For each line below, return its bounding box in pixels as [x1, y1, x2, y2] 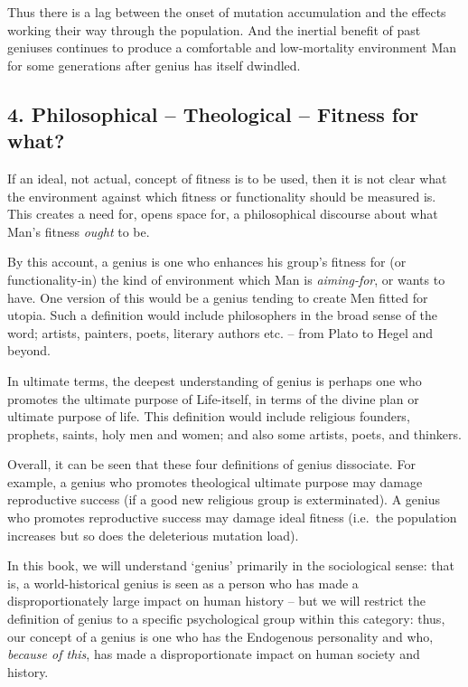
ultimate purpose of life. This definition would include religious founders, [7, 407, 410, 426]
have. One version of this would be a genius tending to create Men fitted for [7, 287, 428, 306]
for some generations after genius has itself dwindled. [7, 55, 301, 74]
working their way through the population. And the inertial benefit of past [7, 20, 421, 39]
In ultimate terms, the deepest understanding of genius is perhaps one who [7, 371, 422, 390]
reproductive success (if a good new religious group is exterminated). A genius [7, 490, 440, 509]
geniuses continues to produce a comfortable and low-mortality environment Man [7, 38, 456, 57]
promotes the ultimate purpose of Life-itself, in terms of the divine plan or [7, 389, 419, 408]
